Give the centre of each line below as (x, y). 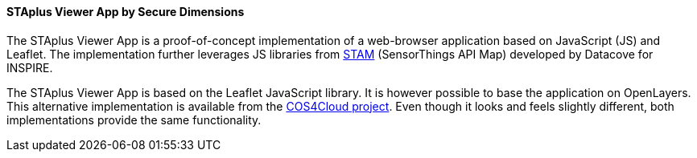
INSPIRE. (30, 67)
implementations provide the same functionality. (134, 120)
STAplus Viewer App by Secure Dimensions (126, 12)
